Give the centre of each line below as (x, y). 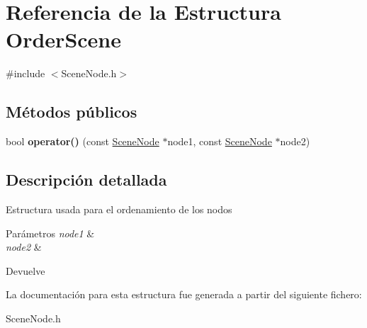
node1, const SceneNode (220, 141)
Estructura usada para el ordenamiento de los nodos (119, 209)
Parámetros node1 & (50, 233)
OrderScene (63, 39)
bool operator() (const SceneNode (83, 141)
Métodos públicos (72, 112)
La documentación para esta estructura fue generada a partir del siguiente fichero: (184, 294)
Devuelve (26, 270)
